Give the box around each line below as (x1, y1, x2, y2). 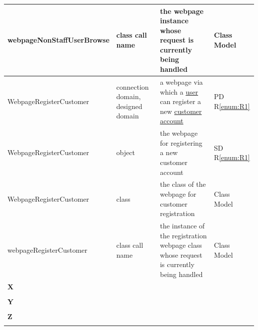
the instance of (160, 220, 205, 230)
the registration (160, 230, 207, 240)
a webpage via (160, 76, 203, 87)
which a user (160, 86, 198, 97)
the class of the (160, 179, 206, 189)
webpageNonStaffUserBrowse (7, 35, 110, 45)
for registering (160, 137, 202, 148)
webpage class (160, 240, 202, 250)
